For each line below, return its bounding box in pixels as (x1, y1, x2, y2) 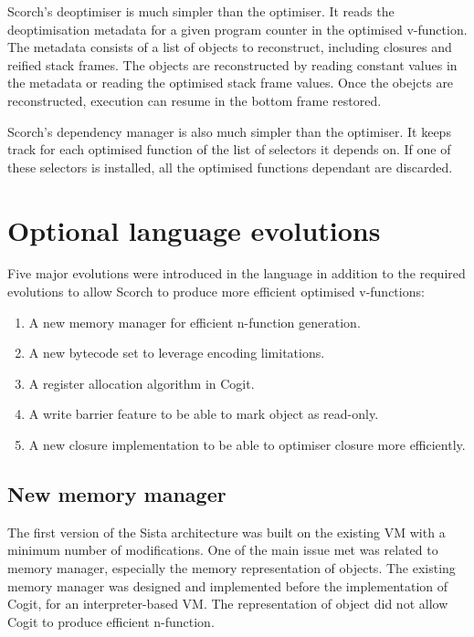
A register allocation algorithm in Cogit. (28, 373, 255, 392)
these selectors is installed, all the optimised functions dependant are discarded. (7, 157, 453, 176)
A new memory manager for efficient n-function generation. (28, 312, 361, 331)
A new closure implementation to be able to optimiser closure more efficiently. (28, 435, 466, 454)
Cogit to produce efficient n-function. (7, 611, 215, 631)
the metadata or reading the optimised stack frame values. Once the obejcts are (7, 73, 454, 92)
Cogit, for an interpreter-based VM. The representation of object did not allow (7, 594, 448, 613)
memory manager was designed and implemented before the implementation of (7, 576, 448, 595)
